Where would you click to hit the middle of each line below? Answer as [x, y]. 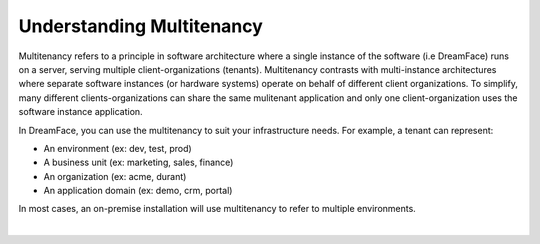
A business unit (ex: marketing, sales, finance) [138, 162]
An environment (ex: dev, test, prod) [117, 148]
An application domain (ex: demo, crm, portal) [138, 191]
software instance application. [81, 112]
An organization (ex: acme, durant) [115, 176]
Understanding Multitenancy [141, 26]
